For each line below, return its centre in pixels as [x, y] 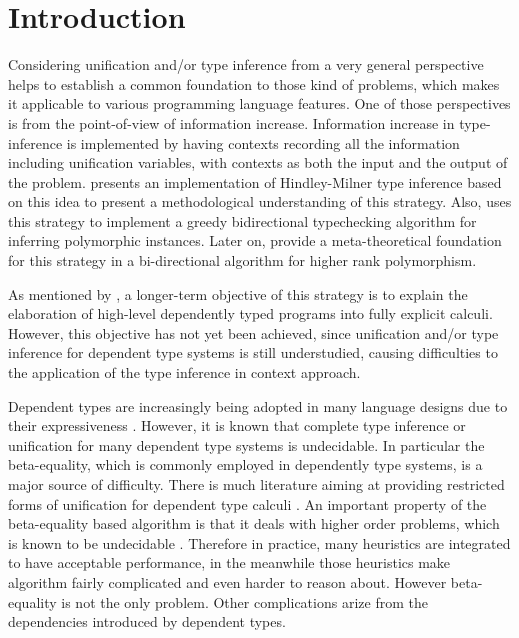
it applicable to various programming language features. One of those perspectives [259, 103]
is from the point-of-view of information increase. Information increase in [231, 122]
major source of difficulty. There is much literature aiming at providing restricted [256, 484]
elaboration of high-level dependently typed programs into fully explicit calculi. [250, 313]
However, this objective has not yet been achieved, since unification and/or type [253, 332]
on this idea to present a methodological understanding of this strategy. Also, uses [260, 201]
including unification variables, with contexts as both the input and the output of [258, 162]
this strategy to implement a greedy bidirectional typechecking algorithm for [242, 220]
